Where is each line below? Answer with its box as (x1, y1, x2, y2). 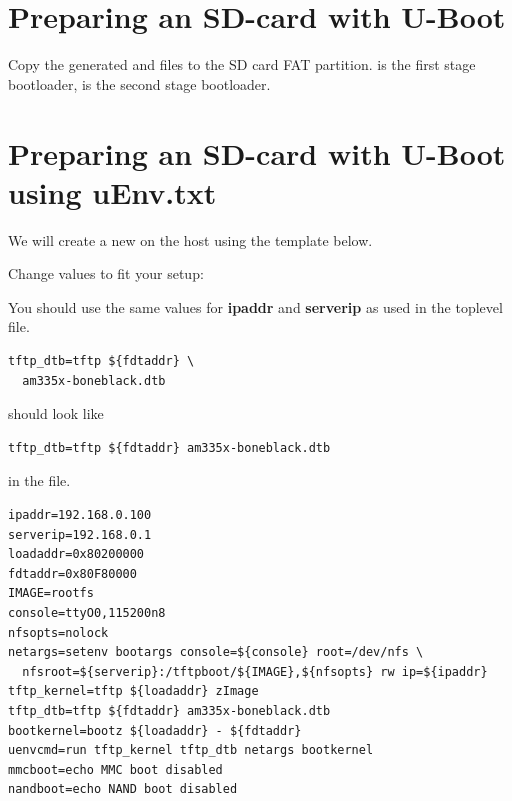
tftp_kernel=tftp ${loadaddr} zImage (8, 684, 259, 699)
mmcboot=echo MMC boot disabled (8, 762, 223, 777)
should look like (8, 403, 104, 424)
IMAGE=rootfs (8, 586, 94, 601)
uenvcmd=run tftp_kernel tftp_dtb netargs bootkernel (8, 743, 374, 758)
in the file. (8, 470, 71, 491)
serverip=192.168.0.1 (8, 527, 152, 542)
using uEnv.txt (8, 171, 217, 212)
